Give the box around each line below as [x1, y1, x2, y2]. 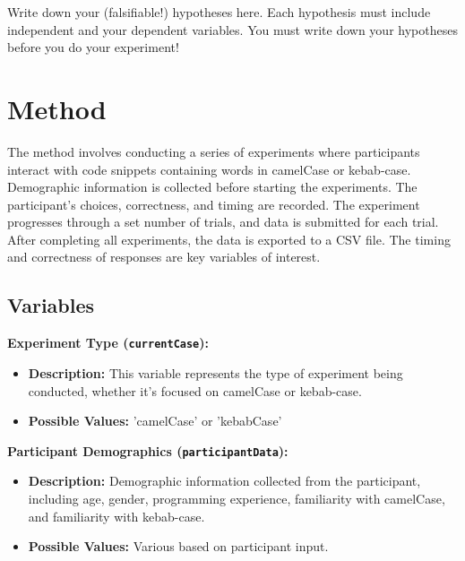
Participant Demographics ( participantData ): [7, 441, 288, 460]
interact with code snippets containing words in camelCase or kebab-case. [7, 160, 411, 178]
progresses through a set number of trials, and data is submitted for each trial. [7, 212, 439, 231]
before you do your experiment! [7, 38, 179, 56]
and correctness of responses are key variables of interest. [7, 247, 321, 266]
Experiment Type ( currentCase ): [7, 333, 209, 352]
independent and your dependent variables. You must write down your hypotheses [7, 20, 458, 39]
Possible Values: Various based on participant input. [28, 537, 329, 556]
